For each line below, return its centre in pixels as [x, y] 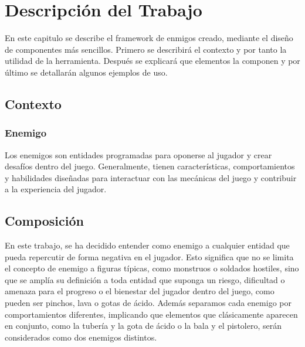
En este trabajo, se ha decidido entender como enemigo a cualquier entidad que [147, 245]
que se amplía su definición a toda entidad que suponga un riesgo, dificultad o [145, 279]
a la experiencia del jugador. [56, 189]
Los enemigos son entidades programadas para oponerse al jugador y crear [138, 154]
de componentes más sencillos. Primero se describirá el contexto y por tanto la [146, 49]
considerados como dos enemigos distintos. [81, 337]
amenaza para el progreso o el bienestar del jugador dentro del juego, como [140, 291]
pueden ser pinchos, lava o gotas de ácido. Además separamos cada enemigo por [148, 303]
